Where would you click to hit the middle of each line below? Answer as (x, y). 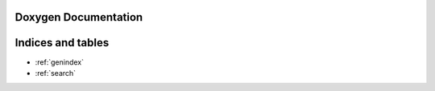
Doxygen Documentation (79, 17)
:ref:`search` (56, 73)
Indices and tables (62, 43)
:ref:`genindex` (60, 62)
